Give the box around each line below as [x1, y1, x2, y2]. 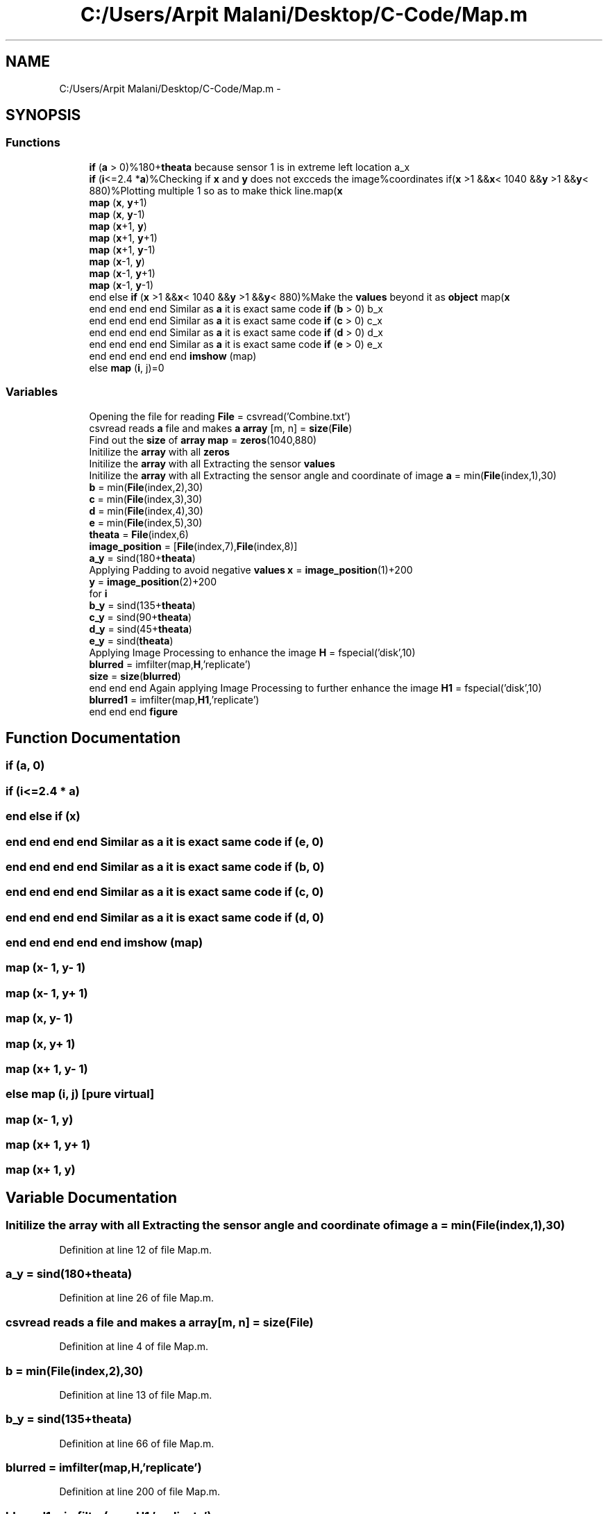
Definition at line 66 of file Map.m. [59, 1437, 214, 1449]
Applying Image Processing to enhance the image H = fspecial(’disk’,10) [89, 646, 416, 658]
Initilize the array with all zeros [89, 445, 230, 458]
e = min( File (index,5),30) [89, 516, 203, 529]
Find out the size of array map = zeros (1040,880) [89, 433, 317, 446]
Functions [6, 135, 60, 150]
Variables [6, 385, 58, 399]
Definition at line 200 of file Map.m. [59, 1486, 221, 1498]
